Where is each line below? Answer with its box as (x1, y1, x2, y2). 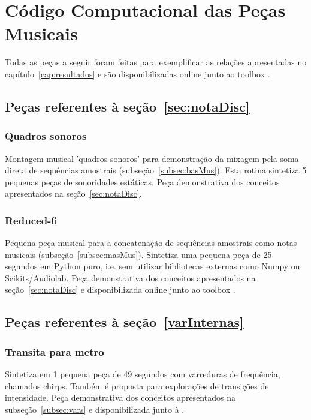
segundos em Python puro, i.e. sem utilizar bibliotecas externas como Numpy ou (5, 260, 300, 272)
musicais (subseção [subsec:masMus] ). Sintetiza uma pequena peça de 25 (5, 248, 272, 260)
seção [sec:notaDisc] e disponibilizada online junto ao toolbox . (5, 283, 235, 296)
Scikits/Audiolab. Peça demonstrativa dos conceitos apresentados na (5, 271, 256, 284)
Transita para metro (5, 344, 104, 359)
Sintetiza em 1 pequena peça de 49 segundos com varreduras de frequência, (5, 368, 280, 380)
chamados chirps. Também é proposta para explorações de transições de (5, 379, 269, 392)
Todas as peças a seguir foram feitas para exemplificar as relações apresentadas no (5, 56, 307, 68)
